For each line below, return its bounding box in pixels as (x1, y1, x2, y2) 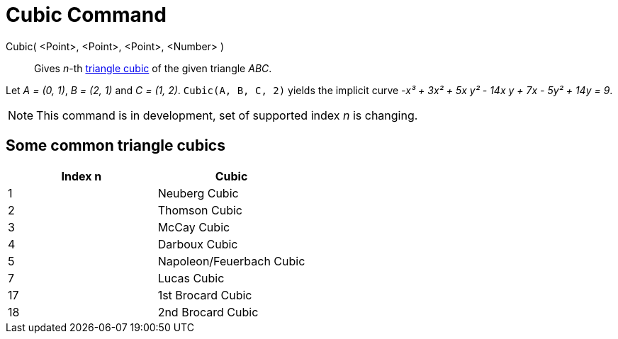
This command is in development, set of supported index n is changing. (36, 108, 418, 122)
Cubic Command (6, 3, 167, 27)
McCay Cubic (157, 219, 230, 234)
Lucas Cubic (157, 270, 225, 285)
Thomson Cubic (157, 202, 243, 217)
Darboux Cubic (157, 236, 238, 251)
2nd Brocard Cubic (157, 304, 259, 319)
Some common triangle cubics (6, 137, 225, 155)
